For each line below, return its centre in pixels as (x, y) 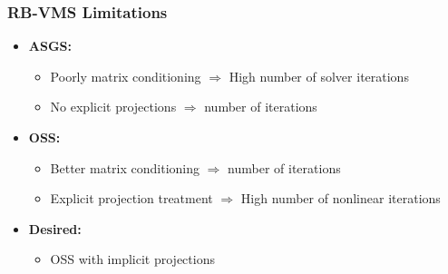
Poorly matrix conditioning (126, 76)
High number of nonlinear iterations (341, 198)
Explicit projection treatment (131, 198)
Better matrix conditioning (125, 167)
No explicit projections (113, 107)
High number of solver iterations (319, 76)
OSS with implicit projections (132, 259)
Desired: (55, 228)
